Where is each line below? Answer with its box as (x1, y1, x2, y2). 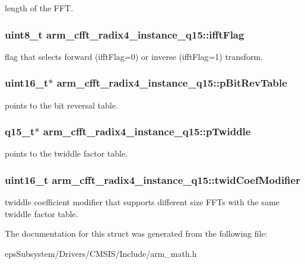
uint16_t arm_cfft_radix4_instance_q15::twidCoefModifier (5, 172, 300, 187)
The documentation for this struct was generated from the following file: (5, 227, 268, 240)
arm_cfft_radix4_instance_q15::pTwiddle (43, 124, 251, 139)
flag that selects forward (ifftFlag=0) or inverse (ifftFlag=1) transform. (5, 50, 263, 62)
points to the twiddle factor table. (5, 147, 128, 160)
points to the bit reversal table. (5, 98, 118, 111)
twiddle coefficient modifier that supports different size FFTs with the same (5, 196, 279, 208)
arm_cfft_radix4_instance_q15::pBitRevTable (56, 75, 287, 90)
